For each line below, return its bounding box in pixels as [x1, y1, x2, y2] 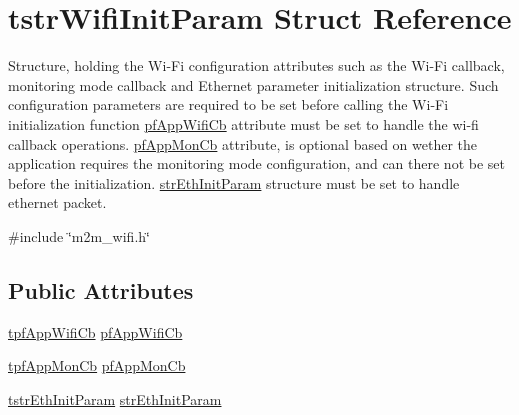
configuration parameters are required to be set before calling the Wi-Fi [8, 94, 449, 115]
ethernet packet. [8, 192, 107, 213]
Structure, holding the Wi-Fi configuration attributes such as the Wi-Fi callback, [8, 55, 505, 76]
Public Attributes [8, 274, 194, 305]
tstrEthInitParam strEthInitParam [8, 388, 222, 409]
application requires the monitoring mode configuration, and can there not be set [8, 153, 505, 174]
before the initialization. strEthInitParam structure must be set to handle [8, 172, 460, 193]
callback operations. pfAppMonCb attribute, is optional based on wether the [8, 133, 478, 154]
